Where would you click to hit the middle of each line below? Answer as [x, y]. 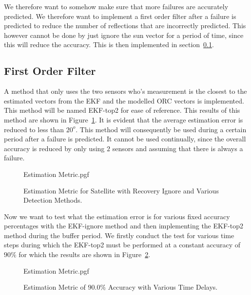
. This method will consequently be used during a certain [161, 129]
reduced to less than [34, 129]
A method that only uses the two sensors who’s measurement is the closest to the [125, 91]
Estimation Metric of [55, 287]
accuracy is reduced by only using [54, 148]
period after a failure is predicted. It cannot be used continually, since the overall [125, 139]
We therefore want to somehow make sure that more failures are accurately [116, 6]
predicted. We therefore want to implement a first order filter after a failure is [120, 16]
